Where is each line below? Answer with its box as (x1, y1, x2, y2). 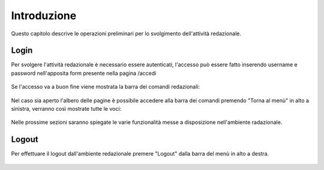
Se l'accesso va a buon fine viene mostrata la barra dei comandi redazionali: (11, 83, 200, 90)
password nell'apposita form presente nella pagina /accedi (11, 69, 157, 77)
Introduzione (11, 9, 77, 22)
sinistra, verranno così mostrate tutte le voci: (11, 105, 122, 113)
